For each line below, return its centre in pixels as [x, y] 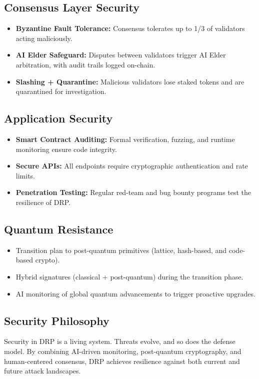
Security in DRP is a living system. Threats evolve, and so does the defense [120, 341]
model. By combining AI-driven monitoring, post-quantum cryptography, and [123, 351]
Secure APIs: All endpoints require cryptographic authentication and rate [132, 166]
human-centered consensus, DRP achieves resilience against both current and [122, 361]
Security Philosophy [57, 320]
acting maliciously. [44, 38]
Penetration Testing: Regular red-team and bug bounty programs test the [133, 192]
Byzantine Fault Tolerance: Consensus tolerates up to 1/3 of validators [130, 28]
